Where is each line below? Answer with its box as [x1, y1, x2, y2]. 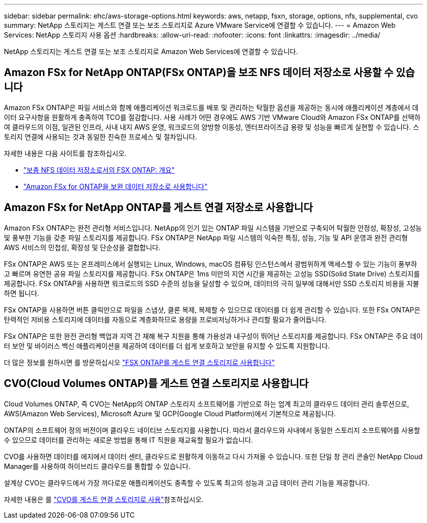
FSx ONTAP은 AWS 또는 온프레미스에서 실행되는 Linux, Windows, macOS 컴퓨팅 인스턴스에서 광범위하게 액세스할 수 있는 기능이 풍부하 [4, 259, 417, 268]
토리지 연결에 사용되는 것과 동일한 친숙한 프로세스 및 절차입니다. [4, 132, 197, 141]
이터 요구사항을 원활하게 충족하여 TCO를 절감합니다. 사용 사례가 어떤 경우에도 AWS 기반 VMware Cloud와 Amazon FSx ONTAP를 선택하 [4, 113, 421, 121]
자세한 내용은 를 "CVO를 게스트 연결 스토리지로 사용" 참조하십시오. [4, 495, 204, 504]
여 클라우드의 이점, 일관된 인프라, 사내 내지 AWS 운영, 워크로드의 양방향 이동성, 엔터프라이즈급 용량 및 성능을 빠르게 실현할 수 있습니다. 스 [4, 122, 419, 131]
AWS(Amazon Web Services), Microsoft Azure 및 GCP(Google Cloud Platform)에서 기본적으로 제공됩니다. [4, 409, 336, 418]
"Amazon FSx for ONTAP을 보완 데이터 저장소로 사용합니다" [23, 182, 208, 191]
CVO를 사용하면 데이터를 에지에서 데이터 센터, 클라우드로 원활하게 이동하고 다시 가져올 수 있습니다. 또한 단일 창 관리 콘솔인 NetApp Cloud [4, 452, 423, 461]
